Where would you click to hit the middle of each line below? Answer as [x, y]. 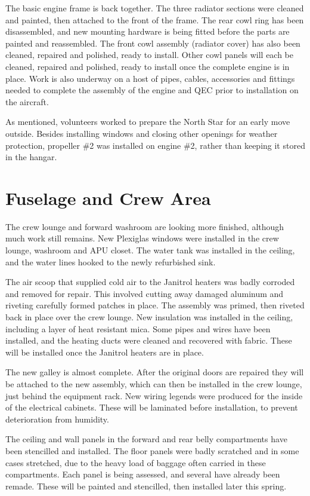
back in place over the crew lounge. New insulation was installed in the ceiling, [149, 317]
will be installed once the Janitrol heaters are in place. [105, 352]
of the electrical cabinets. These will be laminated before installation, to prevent [152, 407]
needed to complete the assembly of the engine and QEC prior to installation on [152, 90]
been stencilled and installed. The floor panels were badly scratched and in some [152, 450]
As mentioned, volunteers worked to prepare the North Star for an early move [148, 122]
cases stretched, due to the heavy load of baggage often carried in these [136, 462]
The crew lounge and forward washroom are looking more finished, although [145, 226]
